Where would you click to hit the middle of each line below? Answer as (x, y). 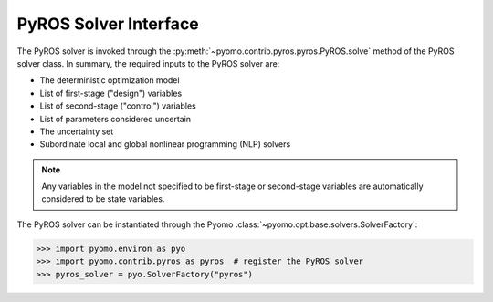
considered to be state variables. (103, 199)
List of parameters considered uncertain (115, 119)
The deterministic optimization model (110, 80)
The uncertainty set (77, 131)
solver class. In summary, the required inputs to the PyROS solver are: (148, 63)
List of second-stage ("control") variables (118, 106)
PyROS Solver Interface (108, 24)
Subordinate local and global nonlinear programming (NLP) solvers (165, 144)
